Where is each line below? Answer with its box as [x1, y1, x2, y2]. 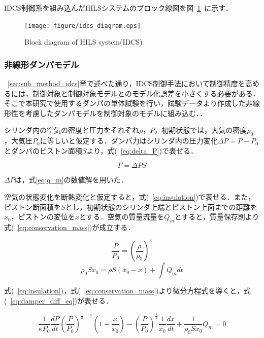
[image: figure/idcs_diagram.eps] [24, 22, 141, 29]
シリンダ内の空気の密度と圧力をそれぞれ [4, 125, 139, 135]
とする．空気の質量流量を [79, 211, 164, 222]
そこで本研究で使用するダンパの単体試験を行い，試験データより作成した [4, 98, 246, 108]
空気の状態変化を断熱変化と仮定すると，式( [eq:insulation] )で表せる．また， [4, 192, 255, 202]
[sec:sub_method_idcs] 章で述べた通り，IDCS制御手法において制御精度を [8, 78, 245, 89]
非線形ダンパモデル [4, 58, 79, 70]
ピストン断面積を [4, 201, 61, 212]
